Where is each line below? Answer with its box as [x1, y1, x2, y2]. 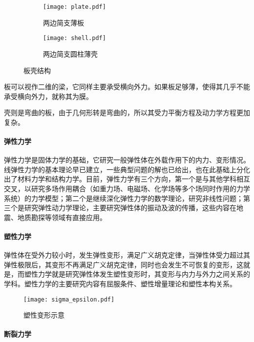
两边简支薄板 [43, 17, 84, 27]
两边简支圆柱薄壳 [43, 48, 98, 59]
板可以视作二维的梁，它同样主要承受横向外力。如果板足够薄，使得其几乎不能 [4, 81, 250, 92]
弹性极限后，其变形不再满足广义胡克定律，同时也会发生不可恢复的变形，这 [4, 259, 243, 269]
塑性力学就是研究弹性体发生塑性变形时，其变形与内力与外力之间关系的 [24, 269, 250, 279]
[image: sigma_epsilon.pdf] [23, 296, 115, 303]
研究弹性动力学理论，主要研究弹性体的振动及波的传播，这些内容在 [24, 202, 236, 213]
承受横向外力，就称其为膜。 [4, 91, 93, 101]
